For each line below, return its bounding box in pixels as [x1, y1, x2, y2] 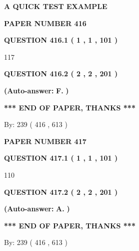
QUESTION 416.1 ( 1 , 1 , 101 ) [4, 35, 118, 45]
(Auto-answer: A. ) [4, 203, 70, 214]
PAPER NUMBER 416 [4, 18, 86, 28]
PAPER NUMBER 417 [4, 136, 86, 146]
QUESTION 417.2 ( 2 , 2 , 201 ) [4, 186, 118, 197]
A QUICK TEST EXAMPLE [4, 1, 107, 11]
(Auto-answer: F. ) [4, 85, 69, 95]
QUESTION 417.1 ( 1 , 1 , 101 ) [4, 153, 118, 163]
